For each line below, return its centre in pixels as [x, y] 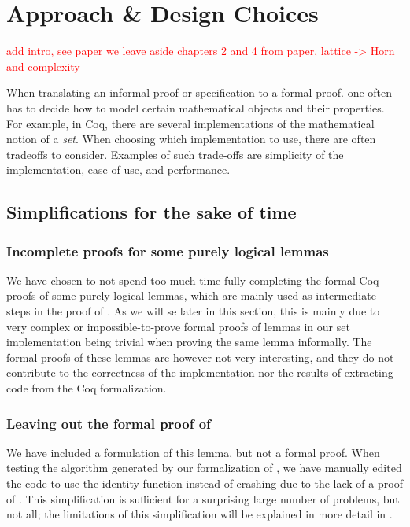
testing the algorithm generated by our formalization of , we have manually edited [204, 468]
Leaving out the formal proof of [109, 423]
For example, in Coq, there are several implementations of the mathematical [190, 123]
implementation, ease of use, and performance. [118, 170]
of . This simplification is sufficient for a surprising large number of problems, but [203, 498]
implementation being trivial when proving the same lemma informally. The [189, 342]
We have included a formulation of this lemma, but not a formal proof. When [193, 452]
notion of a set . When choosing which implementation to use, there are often [191, 139]
